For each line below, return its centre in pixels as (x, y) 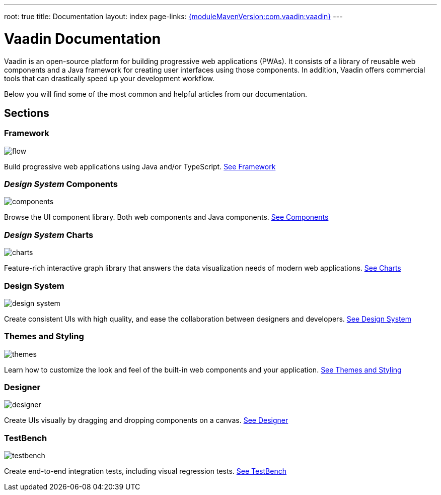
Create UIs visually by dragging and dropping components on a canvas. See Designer (146, 420)
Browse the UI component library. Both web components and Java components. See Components (166, 217)
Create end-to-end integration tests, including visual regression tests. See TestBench (145, 471)
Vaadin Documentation (83, 39)
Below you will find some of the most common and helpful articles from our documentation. (156, 94)
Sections (27, 113)
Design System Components (61, 184)
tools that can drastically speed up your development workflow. (109, 78)
